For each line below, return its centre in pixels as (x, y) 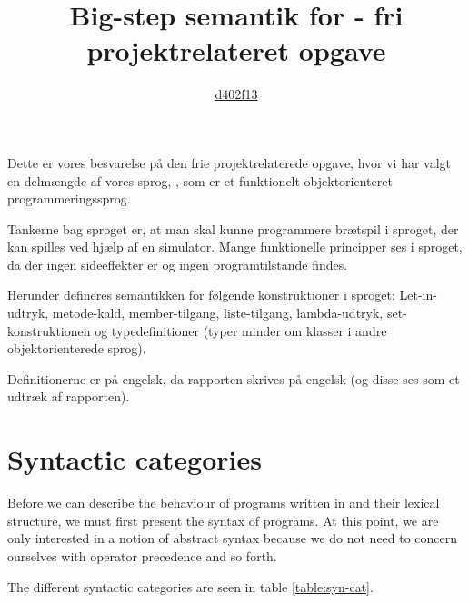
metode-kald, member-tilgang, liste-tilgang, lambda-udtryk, (218, 313)
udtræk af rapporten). (69, 396)
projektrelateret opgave (236, 50)
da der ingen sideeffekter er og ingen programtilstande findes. (178, 264)
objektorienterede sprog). (77, 348)
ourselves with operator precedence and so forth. (142, 555)
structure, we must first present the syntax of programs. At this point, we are (223, 520)
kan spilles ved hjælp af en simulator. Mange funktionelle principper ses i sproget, (235, 247)
